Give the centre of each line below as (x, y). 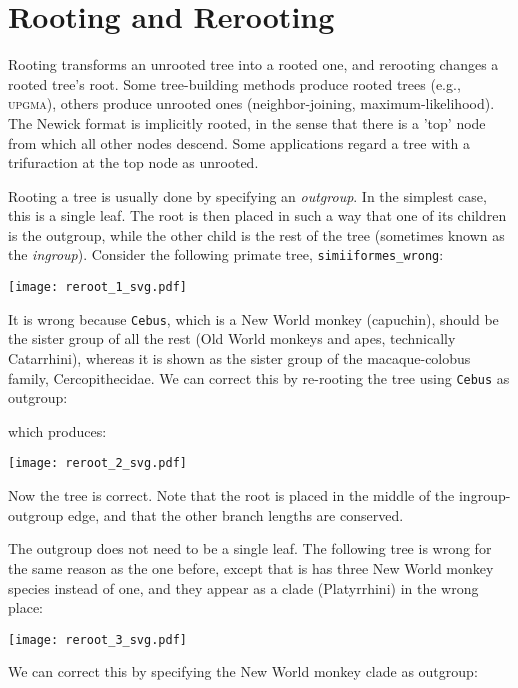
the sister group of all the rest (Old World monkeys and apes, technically (232, 338)
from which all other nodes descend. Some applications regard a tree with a (239, 142)
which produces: (57, 430)
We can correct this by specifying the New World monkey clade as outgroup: (243, 671)
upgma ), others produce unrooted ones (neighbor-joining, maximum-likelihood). (251, 103)
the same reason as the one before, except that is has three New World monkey (251, 567)
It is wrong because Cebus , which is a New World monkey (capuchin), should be (253, 318)
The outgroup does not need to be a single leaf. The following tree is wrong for (250, 548)
